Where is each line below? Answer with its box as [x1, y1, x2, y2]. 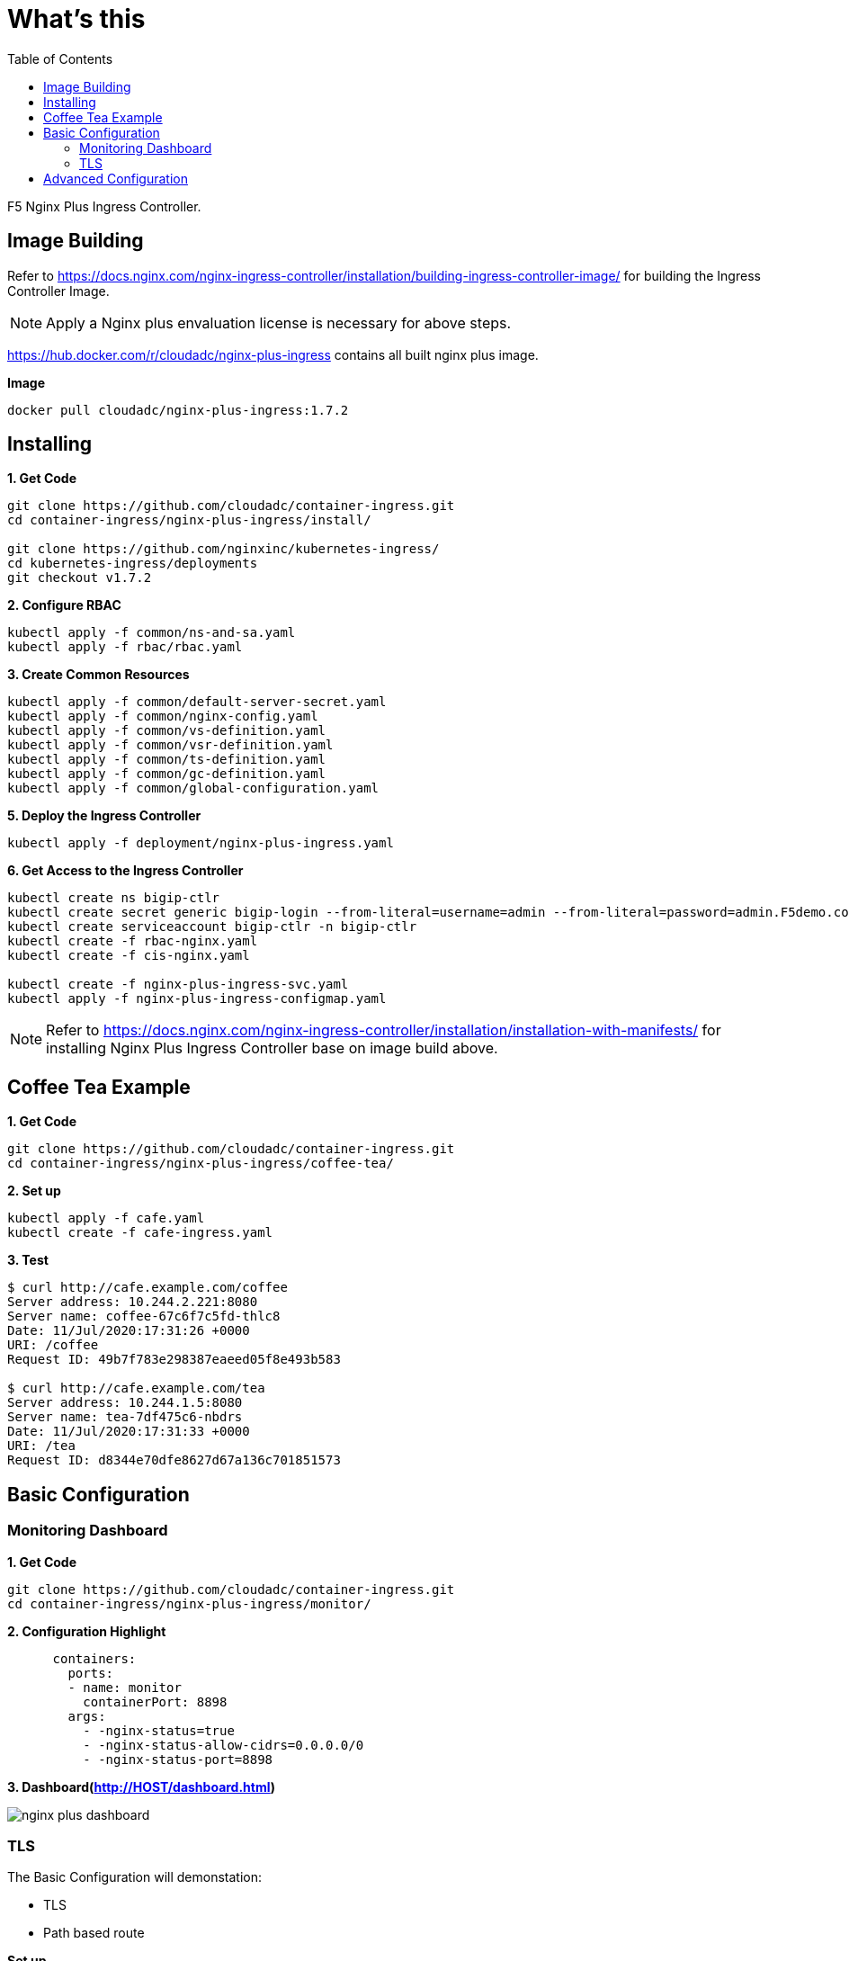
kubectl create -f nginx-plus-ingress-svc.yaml [7, 977, 349, 992]
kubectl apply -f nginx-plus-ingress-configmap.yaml [7, 991, 387, 1007]
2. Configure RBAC [7, 597, 121, 613]
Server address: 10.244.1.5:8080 [7, 1395, 243, 1410]
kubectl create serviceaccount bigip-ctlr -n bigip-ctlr [7, 919, 417, 935]
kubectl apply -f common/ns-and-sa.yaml [7, 625, 296, 640]
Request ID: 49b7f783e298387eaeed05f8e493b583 [7, 1352, 341, 1367]
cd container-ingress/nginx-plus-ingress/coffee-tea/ [7, 1156, 394, 1171]
